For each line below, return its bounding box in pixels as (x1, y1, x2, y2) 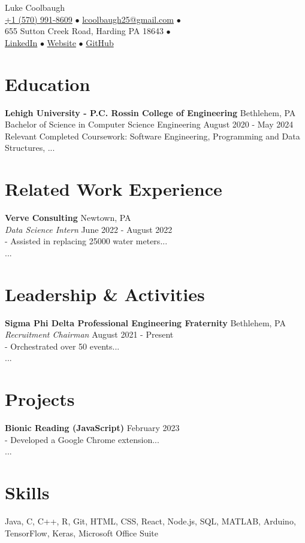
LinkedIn (5, 36, 38, 48)
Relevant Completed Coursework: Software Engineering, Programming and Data (5, 129, 300, 142)
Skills (5, 480, 50, 504)
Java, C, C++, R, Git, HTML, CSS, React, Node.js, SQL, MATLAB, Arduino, (5, 514, 296, 527)
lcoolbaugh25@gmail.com (82, 13, 174, 25)
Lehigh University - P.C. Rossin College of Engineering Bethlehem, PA (5, 106, 296, 119)
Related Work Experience (5, 177, 222, 201)
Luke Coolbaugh (5, 1, 65, 13)
